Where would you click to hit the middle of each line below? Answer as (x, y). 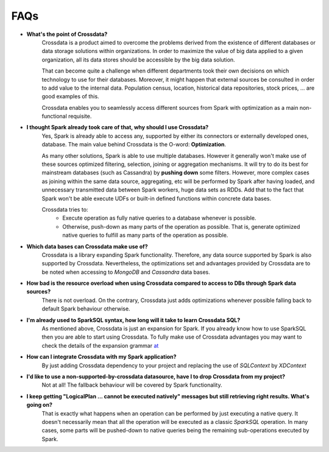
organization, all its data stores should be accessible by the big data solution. (138, 59)
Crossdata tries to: (65, 209)
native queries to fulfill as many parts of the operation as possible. (145, 235)
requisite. (80, 117)
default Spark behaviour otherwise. (86, 309)
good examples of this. (71, 96)
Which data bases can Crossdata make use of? (87, 246)
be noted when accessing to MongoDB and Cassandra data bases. (126, 272)
